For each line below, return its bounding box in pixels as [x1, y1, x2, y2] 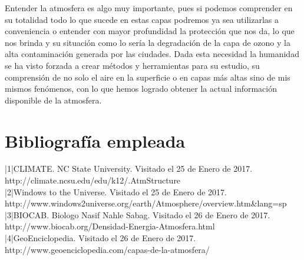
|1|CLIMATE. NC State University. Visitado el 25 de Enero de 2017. [5, 162, 253, 175]
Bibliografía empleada [5, 128, 186, 152]
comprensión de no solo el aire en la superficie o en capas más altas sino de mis [5, 71, 290, 83]
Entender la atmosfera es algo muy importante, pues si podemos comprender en [5, 2, 293, 14]
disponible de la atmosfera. [5, 94, 102, 106]
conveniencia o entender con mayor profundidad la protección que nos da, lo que [5, 25, 295, 37]
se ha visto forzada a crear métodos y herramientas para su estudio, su [5, 59, 260, 71]
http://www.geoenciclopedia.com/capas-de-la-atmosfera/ [5, 243, 210, 255]
